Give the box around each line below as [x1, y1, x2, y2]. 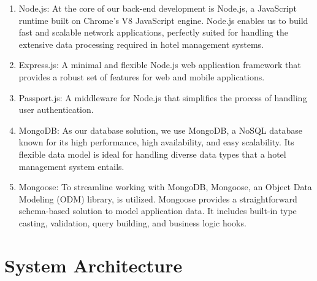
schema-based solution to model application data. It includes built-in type [18, 204, 297, 217]
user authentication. [18, 103, 94, 116]
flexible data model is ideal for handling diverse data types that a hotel [18, 147, 286, 160]
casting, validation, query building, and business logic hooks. [18, 216, 246, 229]
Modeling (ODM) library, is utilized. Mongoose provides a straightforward [18, 192, 297, 205]
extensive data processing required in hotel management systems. [18, 37, 264, 50]
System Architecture [4, 252, 183, 277]
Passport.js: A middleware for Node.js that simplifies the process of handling [18, 91, 307, 104]
